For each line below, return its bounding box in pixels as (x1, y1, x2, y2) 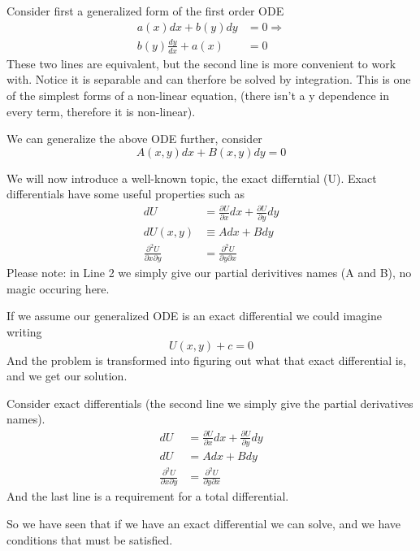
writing (6, 323, 42, 341)
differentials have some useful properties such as (6, 185, 245, 202)
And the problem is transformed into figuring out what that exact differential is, (6, 351, 407, 368)
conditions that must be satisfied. (6, 531, 173, 548)
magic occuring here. (6, 280, 110, 297)
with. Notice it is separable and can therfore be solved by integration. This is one (6, 71, 411, 88)
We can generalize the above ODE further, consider (6, 130, 262, 147)
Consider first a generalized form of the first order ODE (6, 2, 284, 19)
